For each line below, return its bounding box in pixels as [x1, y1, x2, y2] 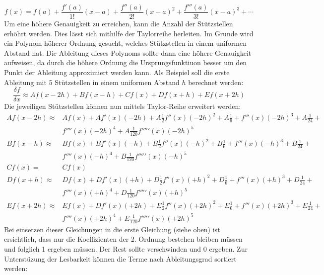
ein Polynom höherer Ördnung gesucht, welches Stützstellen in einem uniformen [4, 38, 247, 48]
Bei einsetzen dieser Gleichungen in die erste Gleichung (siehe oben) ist [4, 224, 220, 234]
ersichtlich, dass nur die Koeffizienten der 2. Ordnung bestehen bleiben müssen [4, 234, 243, 244]
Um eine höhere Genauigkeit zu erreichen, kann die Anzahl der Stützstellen [4, 18, 233, 29]
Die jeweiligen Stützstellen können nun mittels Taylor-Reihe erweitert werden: [4, 101, 241, 111]
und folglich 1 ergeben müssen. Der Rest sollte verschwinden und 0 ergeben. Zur [4, 243, 248, 254]
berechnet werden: [188, 77, 244, 87]
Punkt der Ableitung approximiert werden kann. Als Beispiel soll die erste [4, 67, 230, 78]
